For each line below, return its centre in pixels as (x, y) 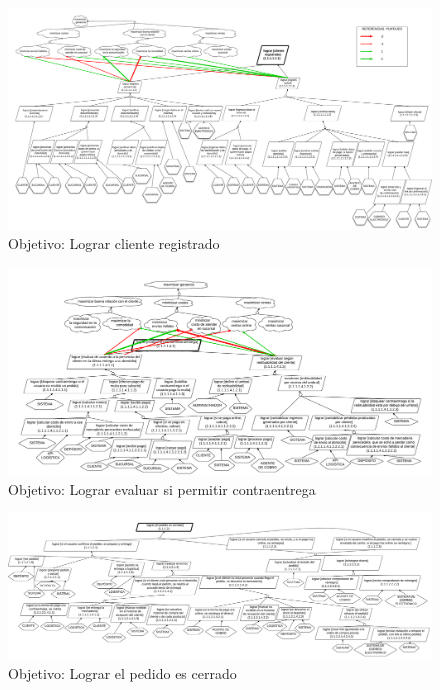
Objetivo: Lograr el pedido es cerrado (122, 673)
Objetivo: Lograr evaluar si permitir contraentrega (162, 488)
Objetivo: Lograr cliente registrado (114, 243)
